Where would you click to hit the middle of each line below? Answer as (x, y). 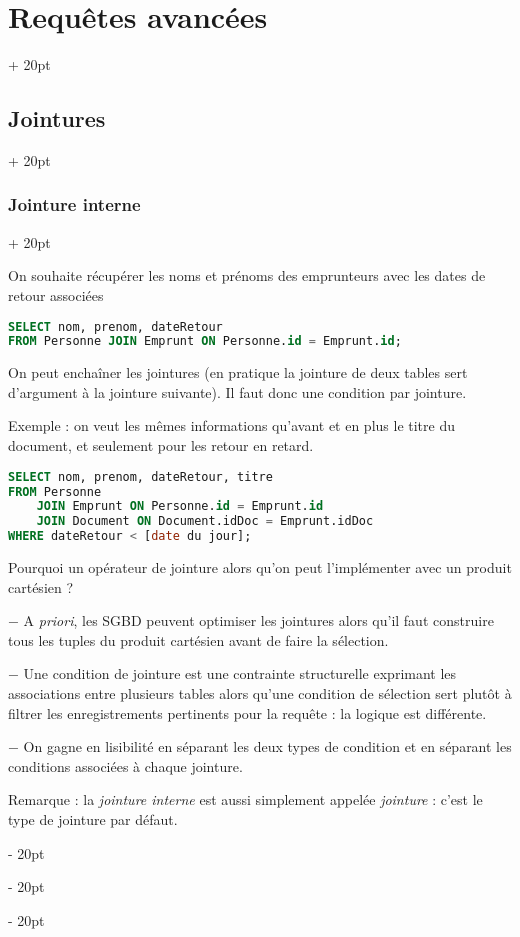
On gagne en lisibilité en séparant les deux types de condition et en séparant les (267, 746)
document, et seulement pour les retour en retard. (161, 445)
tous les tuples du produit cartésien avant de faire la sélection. (198, 639)
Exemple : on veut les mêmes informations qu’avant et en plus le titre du (231, 425)
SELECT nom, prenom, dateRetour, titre (140, 476)
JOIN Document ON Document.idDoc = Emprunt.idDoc (205, 521)
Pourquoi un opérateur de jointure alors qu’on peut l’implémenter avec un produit (260, 567)
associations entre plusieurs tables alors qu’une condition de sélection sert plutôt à (260, 692)
